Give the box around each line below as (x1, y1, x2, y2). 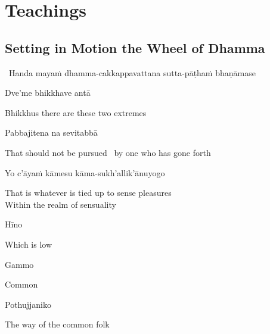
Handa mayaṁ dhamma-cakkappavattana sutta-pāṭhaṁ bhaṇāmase (8, 66, 256, 79)
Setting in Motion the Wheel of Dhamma (5, 38, 265, 57)
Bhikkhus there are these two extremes (5, 106, 147, 118)
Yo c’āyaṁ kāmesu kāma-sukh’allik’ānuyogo (5, 166, 165, 179)
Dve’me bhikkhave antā (5, 86, 91, 99)
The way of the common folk (5, 318, 110, 330)
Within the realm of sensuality (5, 198, 116, 210)
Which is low (5, 238, 52, 250)
